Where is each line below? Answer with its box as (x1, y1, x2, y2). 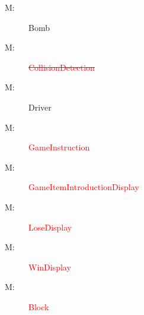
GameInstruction (28, 141, 90, 153)
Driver (28, 100, 52, 113)
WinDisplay (28, 260, 71, 273)
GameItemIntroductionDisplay (28, 181, 139, 193)
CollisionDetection (28, 61, 95, 73)
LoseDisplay (28, 220, 72, 233)
